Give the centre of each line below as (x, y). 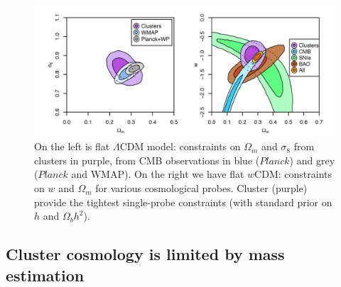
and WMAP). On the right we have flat (158, 174)
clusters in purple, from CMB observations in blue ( (147, 160)
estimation (45, 275)
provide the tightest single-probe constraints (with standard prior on (183, 202)
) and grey (312, 160)
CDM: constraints (293, 174)
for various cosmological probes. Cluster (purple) (201, 188)
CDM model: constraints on (180, 146)
